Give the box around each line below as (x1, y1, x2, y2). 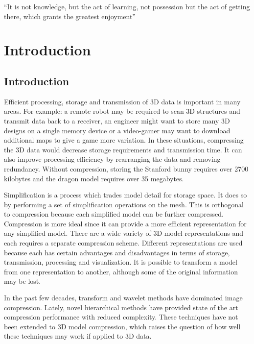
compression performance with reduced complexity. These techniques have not (4, 312, 238, 322)
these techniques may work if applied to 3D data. (4, 331, 152, 341)
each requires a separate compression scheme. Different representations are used (4, 238, 243, 248)
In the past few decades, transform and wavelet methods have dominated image (4, 293, 243, 303)
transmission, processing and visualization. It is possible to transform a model (4, 257, 237, 267)
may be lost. (4, 276, 41, 286)
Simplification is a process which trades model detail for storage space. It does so (4, 190, 247, 200)
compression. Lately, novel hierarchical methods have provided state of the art (4, 302, 238, 312)
